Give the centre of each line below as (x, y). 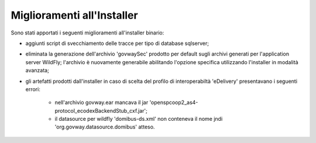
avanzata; (37, 71)
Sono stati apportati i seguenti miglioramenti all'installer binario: (87, 33)
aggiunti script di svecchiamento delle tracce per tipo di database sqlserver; (117, 43)
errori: (33, 89)
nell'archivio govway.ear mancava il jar (102, 103)
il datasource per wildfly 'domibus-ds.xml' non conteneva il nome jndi (139, 119)
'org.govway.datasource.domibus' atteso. (105, 127)
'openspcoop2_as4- (174, 103)
